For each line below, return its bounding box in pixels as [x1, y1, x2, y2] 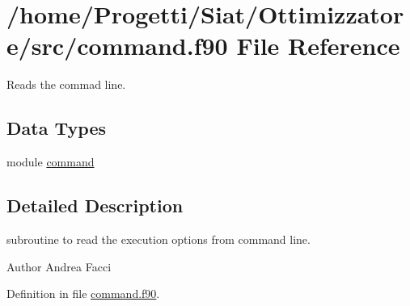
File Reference [236, 29, 400, 62]
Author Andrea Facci [6, 258, 112, 275]
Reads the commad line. [6, 76, 126, 93]
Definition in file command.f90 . [6, 285, 160, 302]
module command [6, 153, 95, 170]
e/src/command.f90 [6, 29, 228, 62]
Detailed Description [6, 193, 184, 218]
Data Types [6, 115, 106, 140]
